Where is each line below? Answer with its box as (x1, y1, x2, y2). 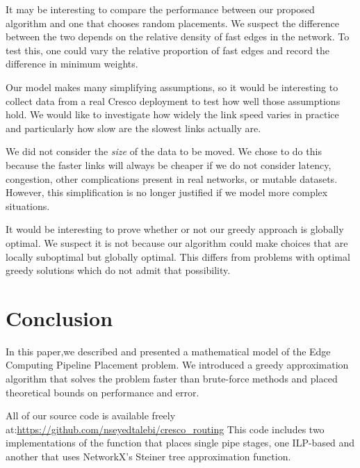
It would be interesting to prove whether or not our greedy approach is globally (6, 222, 344, 236)
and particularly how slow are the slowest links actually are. (6, 120, 261, 135)
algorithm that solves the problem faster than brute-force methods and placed (6, 371, 338, 385)
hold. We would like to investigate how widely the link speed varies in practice (6, 107, 339, 122)
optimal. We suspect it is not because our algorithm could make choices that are (6, 235, 348, 250)
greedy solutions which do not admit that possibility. (6, 263, 231, 277)
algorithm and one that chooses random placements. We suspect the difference (6, 15, 339, 30)
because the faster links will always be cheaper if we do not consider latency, (6, 157, 332, 172)
